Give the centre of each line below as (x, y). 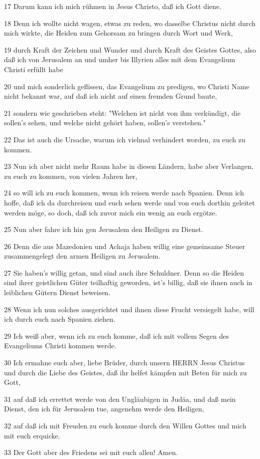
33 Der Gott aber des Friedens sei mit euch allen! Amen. (91, 452)
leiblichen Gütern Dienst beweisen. (57, 292)
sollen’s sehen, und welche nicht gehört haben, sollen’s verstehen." (105, 123)
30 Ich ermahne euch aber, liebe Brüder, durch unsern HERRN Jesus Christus (124, 363)
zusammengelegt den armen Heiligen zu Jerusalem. (82, 256)
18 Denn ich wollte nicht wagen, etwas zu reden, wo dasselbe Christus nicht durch (130, 23)
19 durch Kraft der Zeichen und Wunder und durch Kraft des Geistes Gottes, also (130, 49)
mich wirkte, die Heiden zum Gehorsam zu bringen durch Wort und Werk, (118, 33)
